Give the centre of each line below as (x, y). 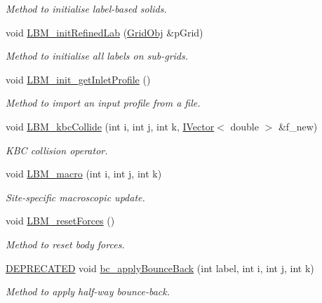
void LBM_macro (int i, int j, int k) (84, 174)
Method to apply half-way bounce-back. (88, 291)
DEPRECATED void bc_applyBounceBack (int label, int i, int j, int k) (160, 268)
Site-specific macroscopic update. (75, 197)
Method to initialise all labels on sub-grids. (97, 56)
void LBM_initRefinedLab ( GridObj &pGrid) (105, 32)
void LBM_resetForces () (60, 221)
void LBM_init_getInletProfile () (78, 79)
